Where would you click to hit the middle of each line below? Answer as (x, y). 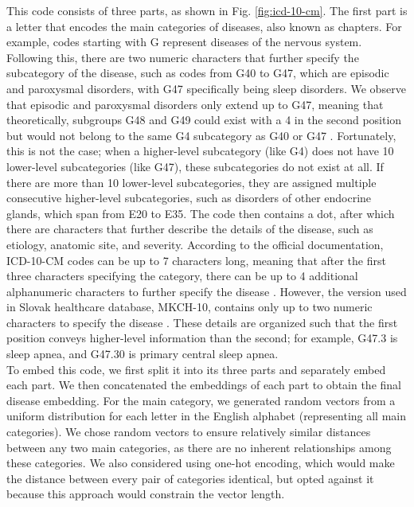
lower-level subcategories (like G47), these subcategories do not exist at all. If (195, 166)
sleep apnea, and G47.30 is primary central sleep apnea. (143, 354)
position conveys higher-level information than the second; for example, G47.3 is (202, 338)
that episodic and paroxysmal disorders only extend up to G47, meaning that (195, 104)
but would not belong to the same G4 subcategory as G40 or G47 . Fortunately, (201, 135)
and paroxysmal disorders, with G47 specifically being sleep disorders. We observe (206, 88)
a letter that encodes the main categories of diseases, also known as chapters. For (204, 26)
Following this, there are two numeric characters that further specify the (183, 57)
